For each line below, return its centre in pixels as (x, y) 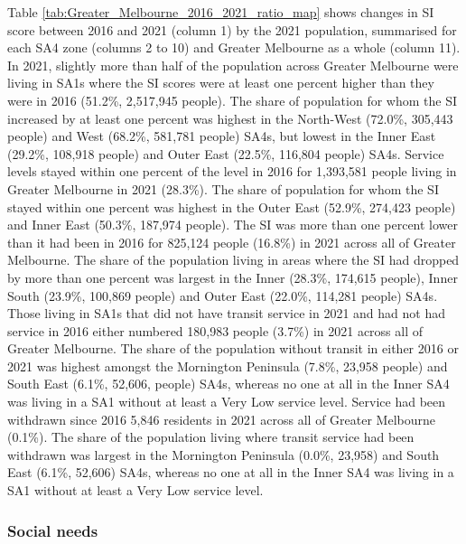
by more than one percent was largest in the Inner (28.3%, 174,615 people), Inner (233, 277)
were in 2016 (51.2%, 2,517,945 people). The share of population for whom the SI (232, 100)
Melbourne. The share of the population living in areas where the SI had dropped (233, 260)
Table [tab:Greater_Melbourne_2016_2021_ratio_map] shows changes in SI (221, 12)
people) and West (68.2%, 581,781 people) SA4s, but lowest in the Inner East (222, 136)
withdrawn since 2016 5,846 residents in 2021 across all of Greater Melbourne (221, 419)
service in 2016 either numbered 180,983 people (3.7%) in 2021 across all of (215, 330)
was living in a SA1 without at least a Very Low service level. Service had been (227, 402)
